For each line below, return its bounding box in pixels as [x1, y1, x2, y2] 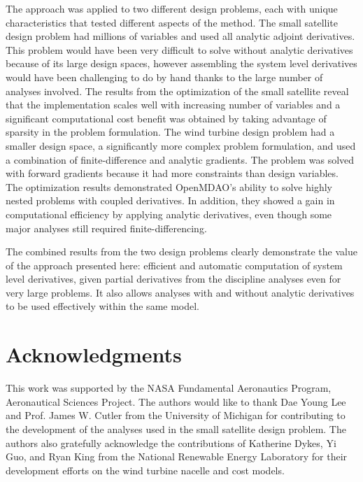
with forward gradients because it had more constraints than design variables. [6, 166, 339, 180]
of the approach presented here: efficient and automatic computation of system [6, 257, 343, 272]
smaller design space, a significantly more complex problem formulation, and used [6, 138, 356, 153]
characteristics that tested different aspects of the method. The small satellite [6, 15, 339, 29]
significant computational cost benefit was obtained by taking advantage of [6, 111, 327, 125]
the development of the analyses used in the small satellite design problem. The [6, 421, 346, 436]
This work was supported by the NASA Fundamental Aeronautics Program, [6, 381, 332, 395]
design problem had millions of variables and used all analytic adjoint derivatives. [6, 29, 355, 43]
